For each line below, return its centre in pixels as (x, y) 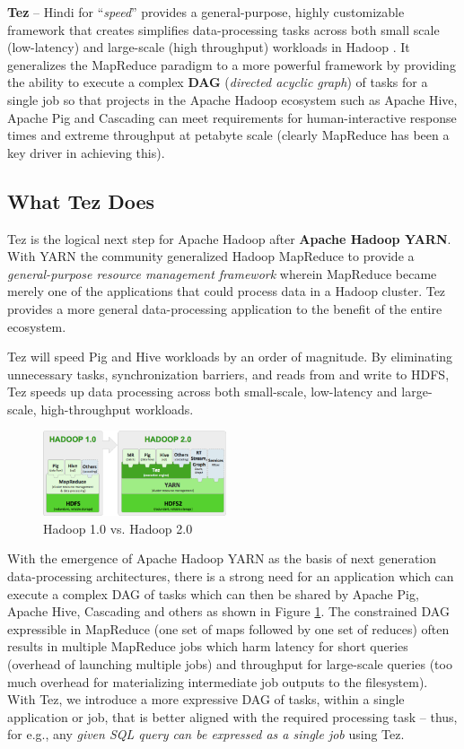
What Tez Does (81, 200)
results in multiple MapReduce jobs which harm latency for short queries (208, 646)
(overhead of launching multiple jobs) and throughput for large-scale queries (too (230, 663)
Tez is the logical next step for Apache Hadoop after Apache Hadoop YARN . (229, 238)
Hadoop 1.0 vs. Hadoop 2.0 (118, 528)
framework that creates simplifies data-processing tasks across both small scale (223, 29)
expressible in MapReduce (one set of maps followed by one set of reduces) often (228, 628)
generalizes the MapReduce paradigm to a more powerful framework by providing (232, 64)
